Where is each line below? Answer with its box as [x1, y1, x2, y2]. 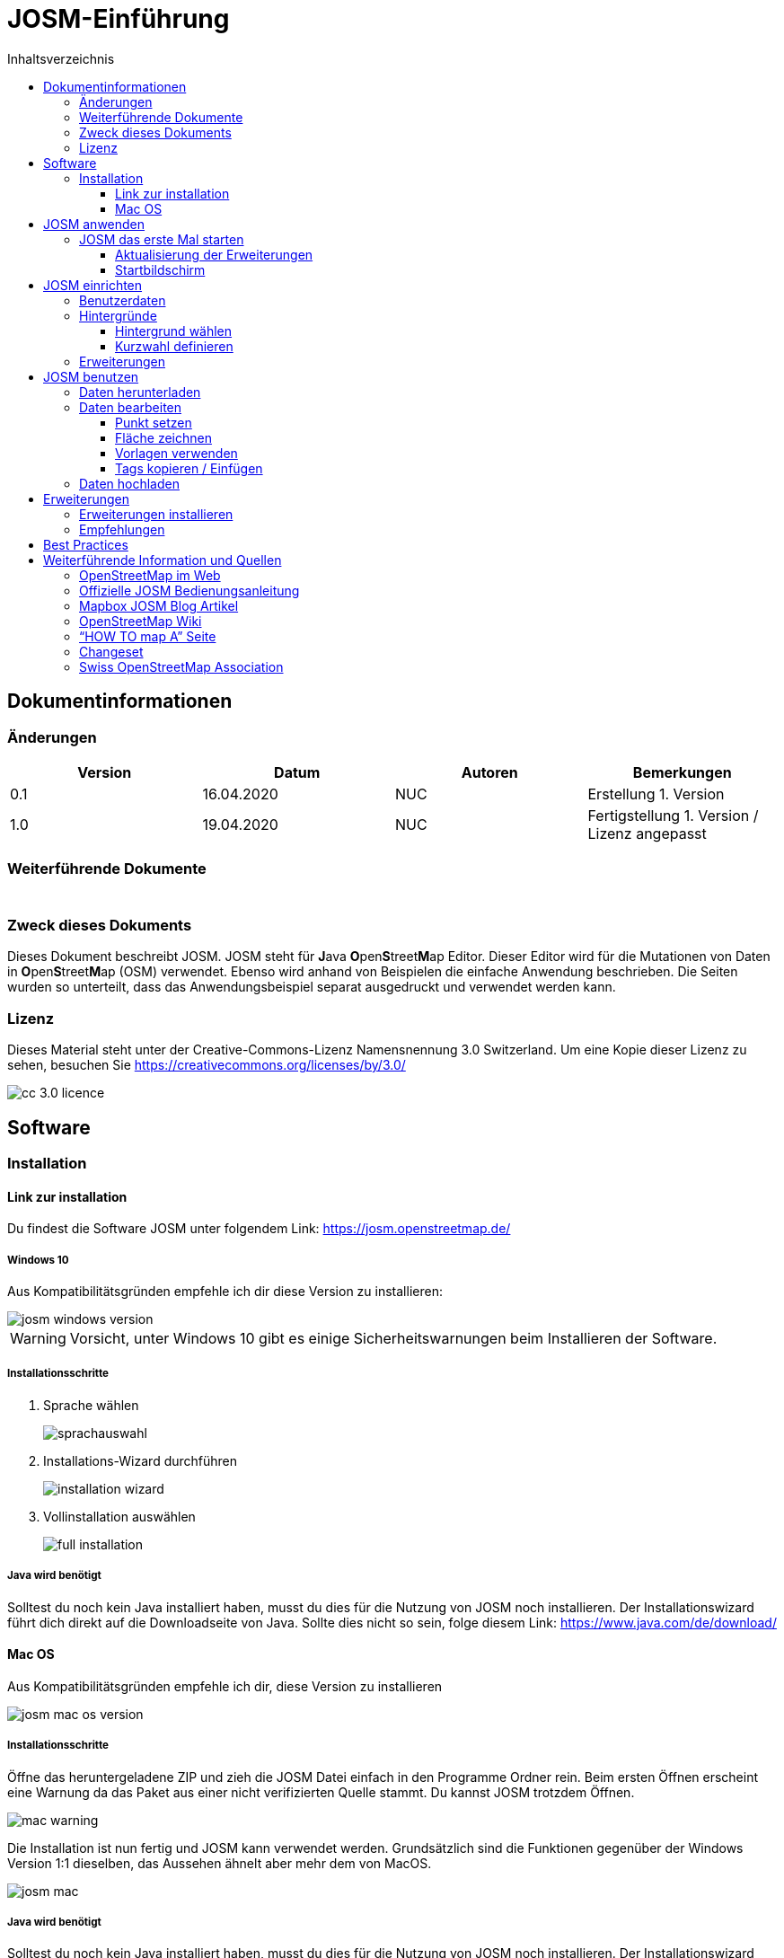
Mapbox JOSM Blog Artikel [79, 597, 239, 613]
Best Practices [43, 536, 128, 552]
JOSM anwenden [43, 216, 145, 232]
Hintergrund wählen [115, 322, 233, 339]
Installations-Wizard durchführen [43, 1452, 238, 1468]
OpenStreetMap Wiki [79, 613, 202, 629]
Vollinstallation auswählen [43, 1508, 196, 1524]
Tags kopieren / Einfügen [115, 460, 263, 476]
